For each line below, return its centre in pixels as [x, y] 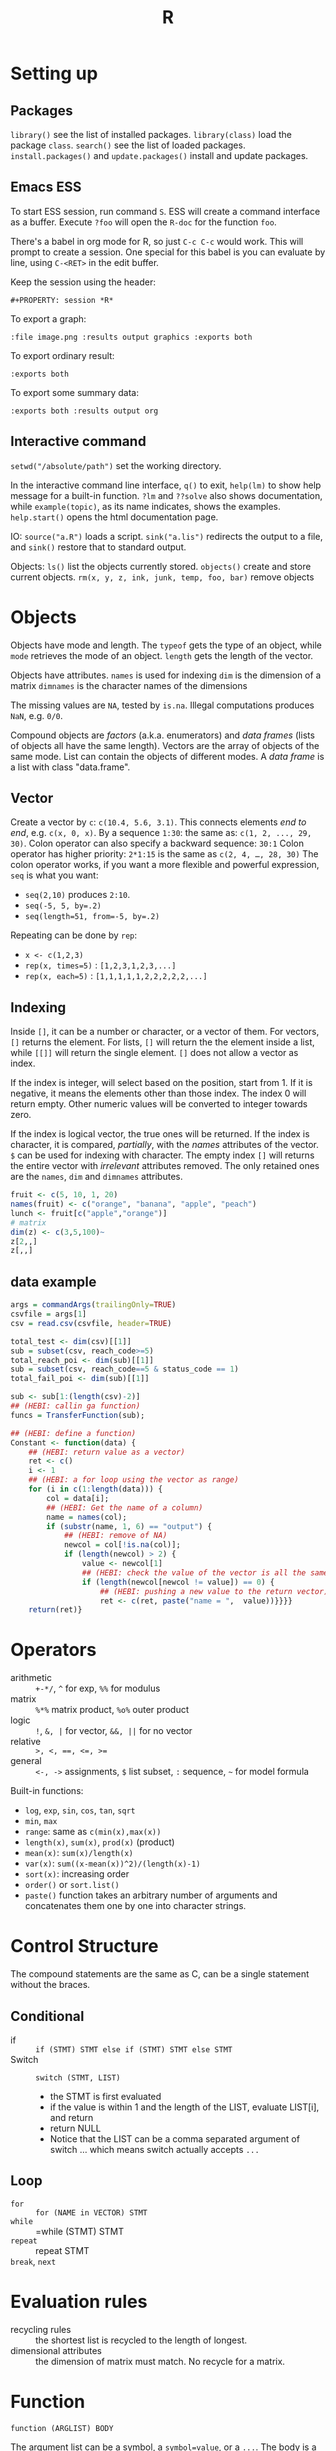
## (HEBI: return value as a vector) [107, 1452]
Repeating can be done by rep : [74, 935]
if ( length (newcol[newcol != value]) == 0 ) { [178, 1582]
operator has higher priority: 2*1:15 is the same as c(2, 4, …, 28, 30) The [164, 854]
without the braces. [50, 1985]
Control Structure [84, 1946]
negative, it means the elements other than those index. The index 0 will [158, 1093]
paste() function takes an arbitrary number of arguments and [151, 1895]
